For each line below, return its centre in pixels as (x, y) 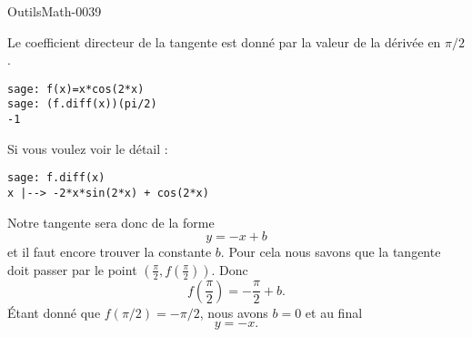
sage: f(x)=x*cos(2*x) (76, 89)
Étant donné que (54, 312)
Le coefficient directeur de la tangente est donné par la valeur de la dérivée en (224, 41)
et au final (334, 312)
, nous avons (234, 312)
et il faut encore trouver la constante (110, 252)
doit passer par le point (72, 269)
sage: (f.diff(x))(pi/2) (82, 104)
